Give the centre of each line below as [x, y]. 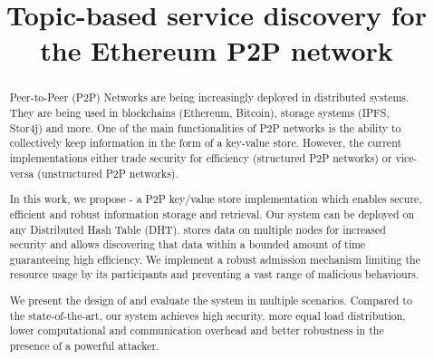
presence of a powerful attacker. [84, 345]
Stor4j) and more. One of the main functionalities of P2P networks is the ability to [205, 127]
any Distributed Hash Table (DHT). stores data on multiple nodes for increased [198, 229]
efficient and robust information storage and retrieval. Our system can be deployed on [212, 213]
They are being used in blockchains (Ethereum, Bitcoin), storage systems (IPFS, [199, 113]
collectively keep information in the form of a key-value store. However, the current [206, 143]
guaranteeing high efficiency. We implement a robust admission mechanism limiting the [215, 259]
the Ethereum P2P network [217, 50]
